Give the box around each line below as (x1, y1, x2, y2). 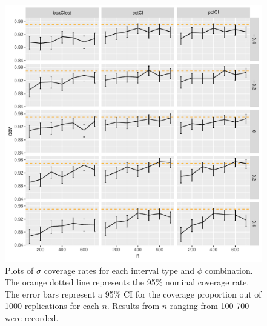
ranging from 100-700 (170, 299, 249, 312)
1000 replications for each (5, 299, 99, 312)
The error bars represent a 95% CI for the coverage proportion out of (5, 287, 262, 300)
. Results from (107, 299, 160, 312)
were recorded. (5, 311, 59, 324)
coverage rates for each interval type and (44, 264, 194, 276)
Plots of (5, 264, 34, 276)
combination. (205, 264, 253, 276)
